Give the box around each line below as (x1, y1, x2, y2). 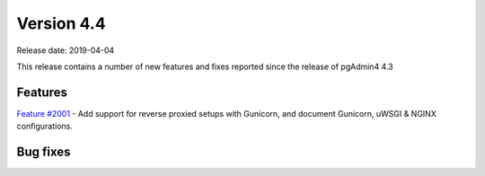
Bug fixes (16, 145, 71, 160)
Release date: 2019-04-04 (16, 45, 115, 56)
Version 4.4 (16, 13, 107, 33)
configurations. (16, 121, 74, 132)
